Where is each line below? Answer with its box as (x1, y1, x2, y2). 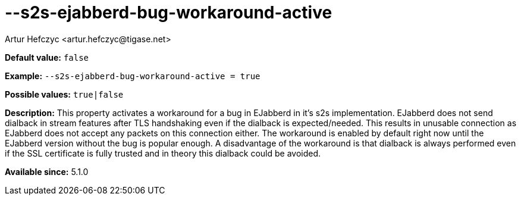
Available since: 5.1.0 (5, 166, 89, 177)
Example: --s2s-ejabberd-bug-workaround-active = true (5, 70, 260, 81)
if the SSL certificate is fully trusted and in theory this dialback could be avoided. (5, 148, 321, 158)
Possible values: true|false (5, 89, 124, 99)
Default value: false (5, 52, 89, 62)
